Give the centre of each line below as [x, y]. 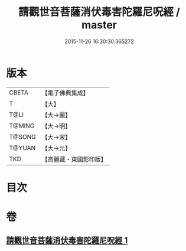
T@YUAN [22, 148]
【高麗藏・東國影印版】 [74, 159]
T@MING [22, 126]
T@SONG [23, 136]
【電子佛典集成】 [66, 93]
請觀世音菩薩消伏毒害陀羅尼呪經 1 [67, 241]
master [99, 25]
